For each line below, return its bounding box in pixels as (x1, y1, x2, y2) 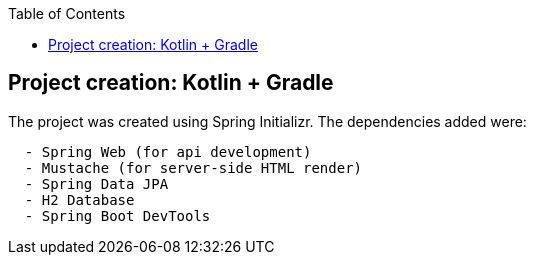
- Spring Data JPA (24, 175, 169, 192)
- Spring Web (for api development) (24, 143, 312, 160)
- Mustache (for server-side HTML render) (24, 159, 363, 176)
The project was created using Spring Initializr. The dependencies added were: (8, 112, 527, 130)
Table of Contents (8, 5, 126, 22)
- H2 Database (24, 191, 135, 208)
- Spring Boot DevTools (24, 207, 211, 224)
